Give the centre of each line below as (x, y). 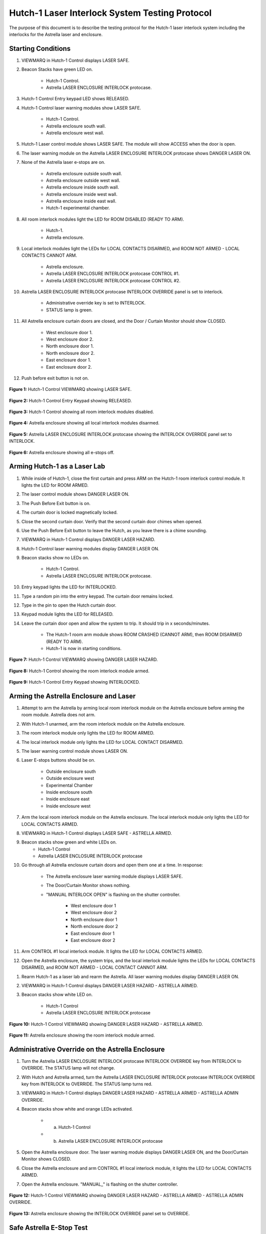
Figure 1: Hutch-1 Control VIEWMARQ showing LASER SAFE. (70, 389)
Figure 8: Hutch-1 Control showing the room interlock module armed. (79, 671)
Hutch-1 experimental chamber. (78, 208)
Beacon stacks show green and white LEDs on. (69, 842)
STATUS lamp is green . (69, 310)
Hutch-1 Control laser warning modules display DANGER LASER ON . (90, 548)
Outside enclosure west (70, 778)
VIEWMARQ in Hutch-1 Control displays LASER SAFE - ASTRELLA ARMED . (97, 833)
